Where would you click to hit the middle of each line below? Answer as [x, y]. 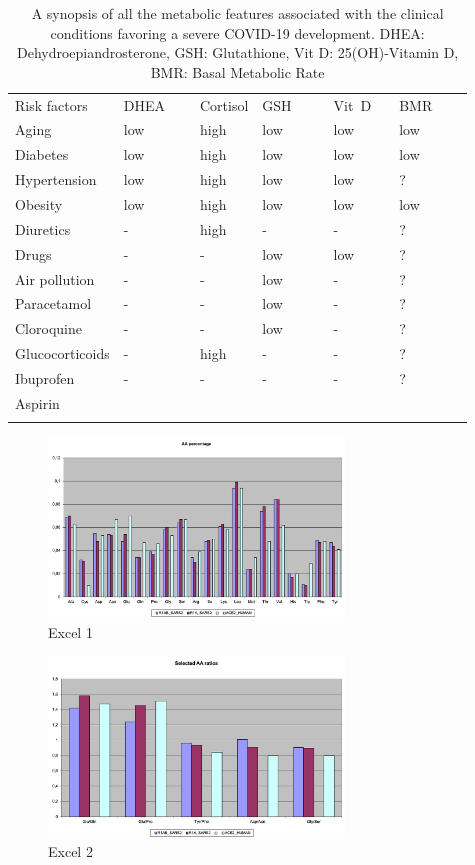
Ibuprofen [45, 377]
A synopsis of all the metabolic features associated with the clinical [237, 13]
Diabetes [42, 154]
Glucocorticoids [62, 353]
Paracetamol [53, 303]
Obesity [39, 204]
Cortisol [224, 104]
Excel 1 [70, 631]
